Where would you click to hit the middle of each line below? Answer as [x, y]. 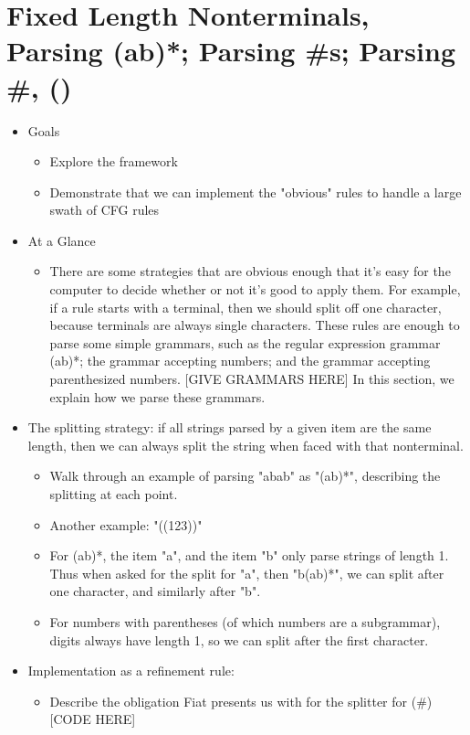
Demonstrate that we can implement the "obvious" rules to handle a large [256, 192]
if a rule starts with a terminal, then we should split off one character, [245, 307]
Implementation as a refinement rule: [131, 671]
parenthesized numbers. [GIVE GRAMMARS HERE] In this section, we [252, 379]
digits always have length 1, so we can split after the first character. [239, 639]
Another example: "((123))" [126, 524]
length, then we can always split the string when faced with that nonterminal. [245, 445]
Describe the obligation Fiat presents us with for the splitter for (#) [241, 701]
